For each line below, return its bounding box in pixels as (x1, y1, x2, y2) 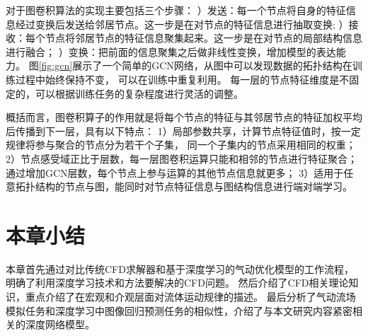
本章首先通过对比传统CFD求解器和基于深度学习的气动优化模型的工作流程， (6, 261, 354, 276)
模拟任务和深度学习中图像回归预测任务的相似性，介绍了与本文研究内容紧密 (6, 303, 352, 318)
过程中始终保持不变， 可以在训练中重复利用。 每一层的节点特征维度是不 (15, 71, 350, 86)
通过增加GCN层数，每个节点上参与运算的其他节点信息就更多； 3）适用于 (6, 165, 344, 180)
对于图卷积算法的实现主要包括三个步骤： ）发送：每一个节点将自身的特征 (6, 3, 346, 17)
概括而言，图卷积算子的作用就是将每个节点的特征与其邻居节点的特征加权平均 (6, 110, 362, 124)
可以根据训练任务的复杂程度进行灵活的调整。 (35, 86, 243, 100)
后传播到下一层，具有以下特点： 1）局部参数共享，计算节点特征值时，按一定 (6, 123, 361, 138)
